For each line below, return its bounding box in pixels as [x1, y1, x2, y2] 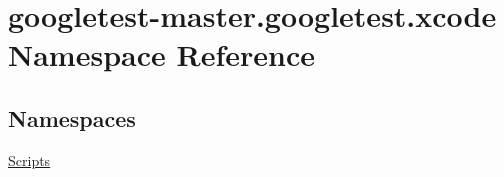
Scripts [8, 149, 51, 170]
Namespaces [8, 102, 136, 133]
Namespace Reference [8, 34, 315, 75]
